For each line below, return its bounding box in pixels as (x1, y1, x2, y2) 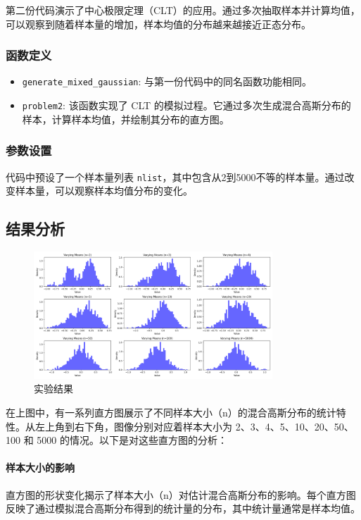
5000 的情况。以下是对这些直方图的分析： (37, 433, 227, 447)
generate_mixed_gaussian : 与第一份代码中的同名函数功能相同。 (22, 74, 312, 89)
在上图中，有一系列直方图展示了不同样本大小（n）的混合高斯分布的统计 (6, 405, 336, 420)
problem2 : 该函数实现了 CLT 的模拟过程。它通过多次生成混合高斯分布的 (22, 98, 351, 113)
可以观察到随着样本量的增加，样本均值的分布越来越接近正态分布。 (6, 16, 311, 31)
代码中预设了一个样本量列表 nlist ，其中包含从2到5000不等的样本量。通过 (6, 169, 345, 184)
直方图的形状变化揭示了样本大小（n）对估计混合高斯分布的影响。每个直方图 (6, 487, 356, 502)
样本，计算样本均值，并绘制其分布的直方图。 (22, 111, 229, 126)
